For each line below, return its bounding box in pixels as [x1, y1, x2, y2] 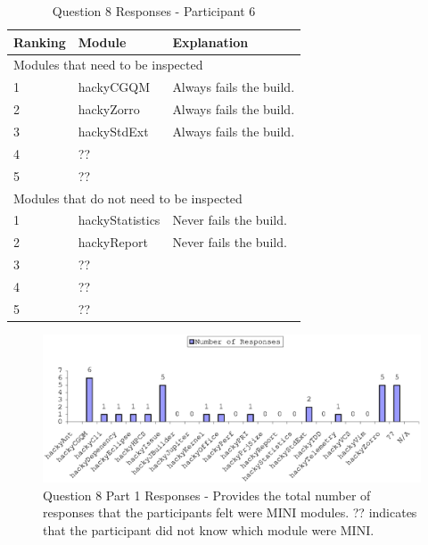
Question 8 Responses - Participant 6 [52, 2, 256, 20]
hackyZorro [78, 100, 140, 119]
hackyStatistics [78, 211, 160, 229]
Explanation [172, 32, 249, 51]
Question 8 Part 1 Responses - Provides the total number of [43, 485, 371, 504]
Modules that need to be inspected [13, 55, 203, 74]
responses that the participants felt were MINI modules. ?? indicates [43, 503, 417, 522]
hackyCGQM [78, 78, 151, 96]
